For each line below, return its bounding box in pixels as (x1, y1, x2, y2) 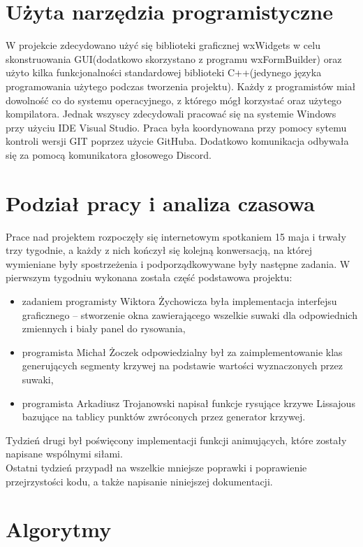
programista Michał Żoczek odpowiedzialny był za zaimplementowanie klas (22, 344, 343, 359)
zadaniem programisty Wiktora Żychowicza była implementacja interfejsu (22, 293, 337, 308)
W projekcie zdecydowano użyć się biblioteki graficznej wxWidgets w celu (6, 38, 320, 52)
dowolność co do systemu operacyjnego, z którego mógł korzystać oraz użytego (6, 92, 342, 107)
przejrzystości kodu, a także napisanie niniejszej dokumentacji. (6, 474, 273, 488)
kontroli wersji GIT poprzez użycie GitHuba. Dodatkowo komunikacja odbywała (6, 134, 349, 148)
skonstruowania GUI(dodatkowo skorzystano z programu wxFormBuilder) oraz (6, 51, 342, 66)
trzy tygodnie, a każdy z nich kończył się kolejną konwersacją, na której (6, 243, 312, 257)
